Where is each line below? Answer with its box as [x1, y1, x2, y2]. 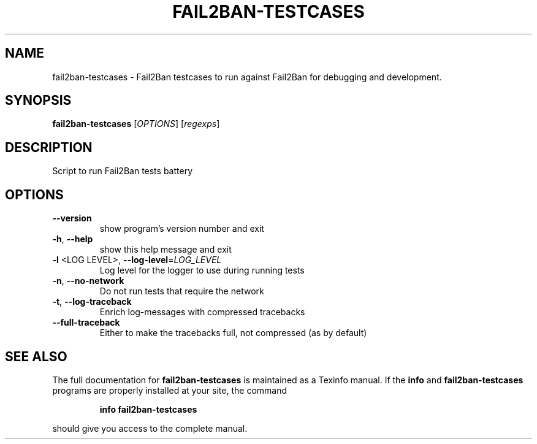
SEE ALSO [5, 348, 67, 364]
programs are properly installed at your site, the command [52, 385, 288, 396]
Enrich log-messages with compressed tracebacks [99, 307, 305, 318]
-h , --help [52, 234, 93, 245]
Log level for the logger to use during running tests [99, 265, 305, 276]
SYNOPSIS [5, 93, 72, 109]
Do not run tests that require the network [99, 286, 264, 297]
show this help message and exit [99, 244, 232, 255]
